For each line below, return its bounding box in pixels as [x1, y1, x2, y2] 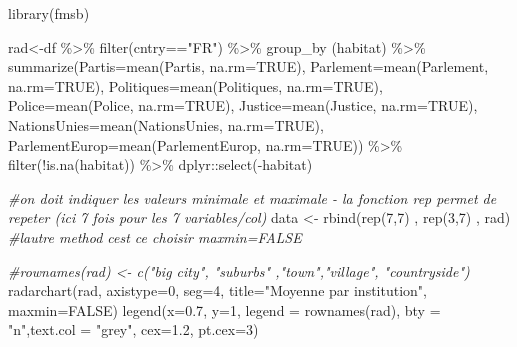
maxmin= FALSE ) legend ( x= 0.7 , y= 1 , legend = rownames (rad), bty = [8, 299, 441, 320]
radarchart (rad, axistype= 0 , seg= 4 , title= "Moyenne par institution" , [8, 280, 427, 301]
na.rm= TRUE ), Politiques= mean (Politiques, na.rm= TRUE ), [8, 75, 383, 96]
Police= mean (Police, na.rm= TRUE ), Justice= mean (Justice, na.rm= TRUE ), [8, 95, 478, 116]
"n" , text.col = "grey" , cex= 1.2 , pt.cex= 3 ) [8, 319, 259, 340]
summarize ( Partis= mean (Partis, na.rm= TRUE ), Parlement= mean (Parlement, [8, 56, 489, 77]
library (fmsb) [8, 3, 90, 23]
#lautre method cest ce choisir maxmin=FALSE [8, 226, 302, 247]
